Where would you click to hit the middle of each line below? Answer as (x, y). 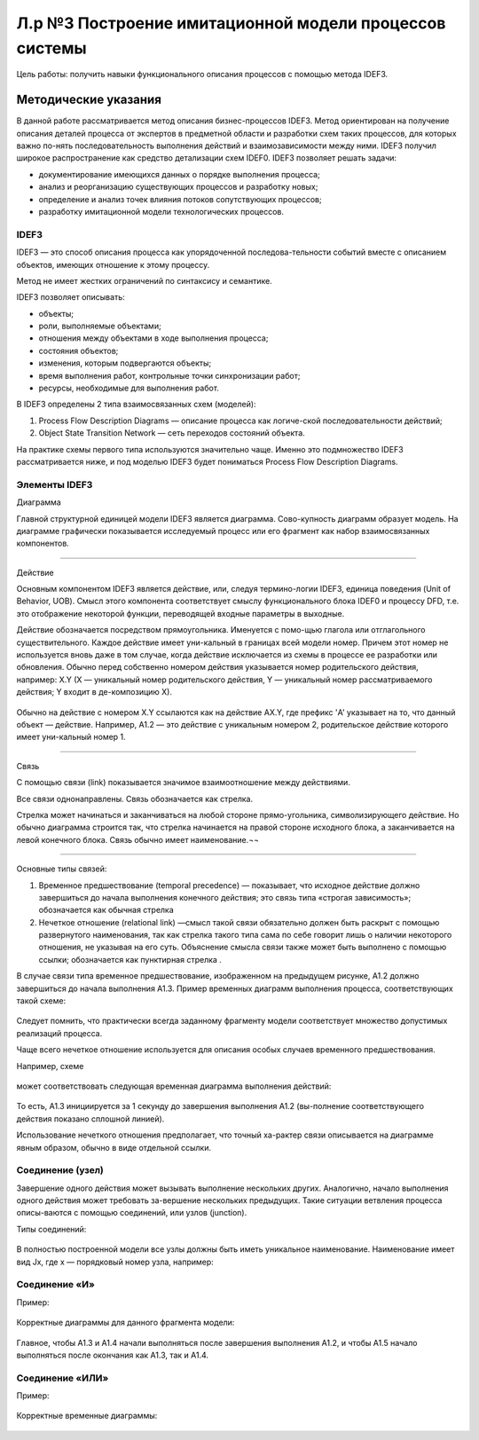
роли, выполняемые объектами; (100, 326)
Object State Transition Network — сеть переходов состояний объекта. (172, 433)
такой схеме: (41, 1001)
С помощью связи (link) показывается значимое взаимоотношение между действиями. (183, 783)
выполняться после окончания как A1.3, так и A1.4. (112, 1355)
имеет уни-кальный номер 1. (71, 737)
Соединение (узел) (60, 1170)
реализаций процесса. (59, 1033)
